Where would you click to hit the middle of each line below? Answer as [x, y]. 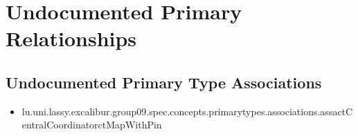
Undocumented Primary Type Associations [164, 82]
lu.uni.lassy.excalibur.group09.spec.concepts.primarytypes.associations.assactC [187, 111]
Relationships [71, 38]
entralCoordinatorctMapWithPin [92, 125]
